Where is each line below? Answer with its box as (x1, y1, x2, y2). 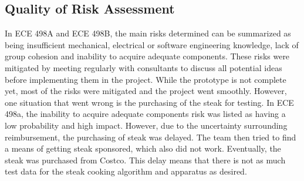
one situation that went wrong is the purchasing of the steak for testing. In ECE (5, 96, 294, 108)
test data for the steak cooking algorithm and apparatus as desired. (5, 165, 247, 177)
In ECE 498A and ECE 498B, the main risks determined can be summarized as (5, 27, 291, 39)
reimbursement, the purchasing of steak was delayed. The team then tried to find (5, 130, 296, 143)
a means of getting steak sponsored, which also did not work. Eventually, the (5, 142, 281, 155)
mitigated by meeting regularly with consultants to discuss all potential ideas (5, 61, 282, 73)
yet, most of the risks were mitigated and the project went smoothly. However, (5, 85, 287, 97)
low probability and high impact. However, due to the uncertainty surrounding (5, 119, 288, 131)
